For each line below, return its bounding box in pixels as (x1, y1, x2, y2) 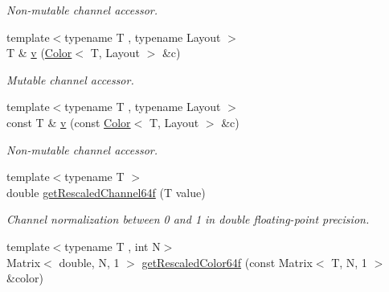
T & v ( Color (6, 44, 72, 61)
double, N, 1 (59, 253, 120, 270)
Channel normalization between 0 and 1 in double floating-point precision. (6, 211, 370, 228)
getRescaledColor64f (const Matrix (141, 253, 313, 270)
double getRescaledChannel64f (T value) (6, 183, 206, 200)
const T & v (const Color (6, 113, 131, 130)
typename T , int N (64, 237, 161, 254)
